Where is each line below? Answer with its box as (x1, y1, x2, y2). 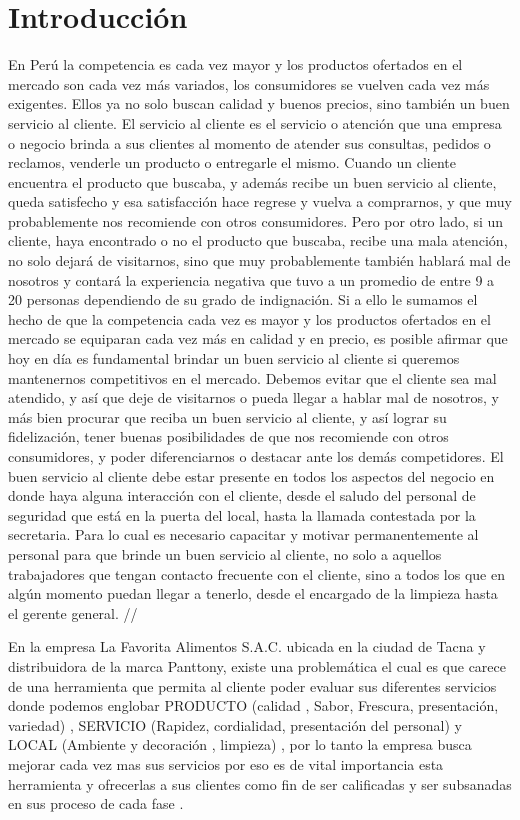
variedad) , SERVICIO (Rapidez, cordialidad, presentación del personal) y (8, 714, 462, 735)
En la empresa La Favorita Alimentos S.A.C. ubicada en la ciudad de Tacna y (8, 636, 486, 657)
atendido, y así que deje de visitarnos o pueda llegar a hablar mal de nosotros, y (8, 387, 499, 408)
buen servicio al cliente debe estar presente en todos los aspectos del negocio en (8, 465, 495, 486)
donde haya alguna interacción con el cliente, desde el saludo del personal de (8, 485, 476, 506)
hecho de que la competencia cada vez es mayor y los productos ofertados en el (8, 308, 491, 329)
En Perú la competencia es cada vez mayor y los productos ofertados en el (8, 54, 463, 75)
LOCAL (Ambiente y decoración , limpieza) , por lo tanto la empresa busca (8, 734, 472, 755)
